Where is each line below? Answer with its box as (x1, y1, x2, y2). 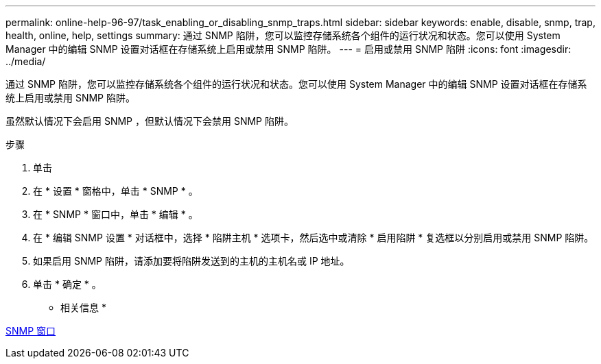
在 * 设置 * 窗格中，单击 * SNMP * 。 (33, 185, 198, 197)
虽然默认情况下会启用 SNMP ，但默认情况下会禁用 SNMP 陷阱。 (5, 115, 294, 127)
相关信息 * (60, 302, 106, 313)
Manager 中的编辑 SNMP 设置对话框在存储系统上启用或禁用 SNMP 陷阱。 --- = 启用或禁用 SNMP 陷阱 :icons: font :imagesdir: (5, 43, 571, 55)
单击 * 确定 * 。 (33, 278, 102, 290)
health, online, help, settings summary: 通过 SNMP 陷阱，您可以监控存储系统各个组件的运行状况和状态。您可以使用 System (5, 29, 561, 41)
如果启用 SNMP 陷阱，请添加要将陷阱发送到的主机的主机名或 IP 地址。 (33, 255, 350, 267)
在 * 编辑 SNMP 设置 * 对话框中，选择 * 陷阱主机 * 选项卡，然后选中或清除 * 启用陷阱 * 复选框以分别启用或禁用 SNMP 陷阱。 (33, 232, 594, 243)
